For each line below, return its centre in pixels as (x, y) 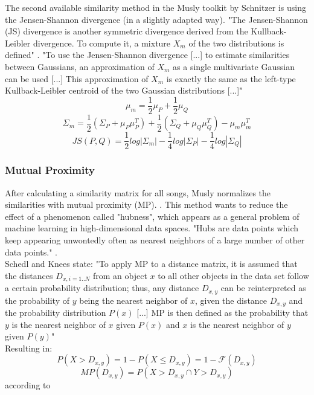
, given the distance (231, 300)
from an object (120, 275)
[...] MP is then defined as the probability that (223, 313)
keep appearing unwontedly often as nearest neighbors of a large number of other (155, 239)
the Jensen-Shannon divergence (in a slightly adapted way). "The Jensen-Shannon (156, 19)
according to (28, 385)
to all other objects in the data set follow (233, 275)
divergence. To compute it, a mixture (102, 43)
